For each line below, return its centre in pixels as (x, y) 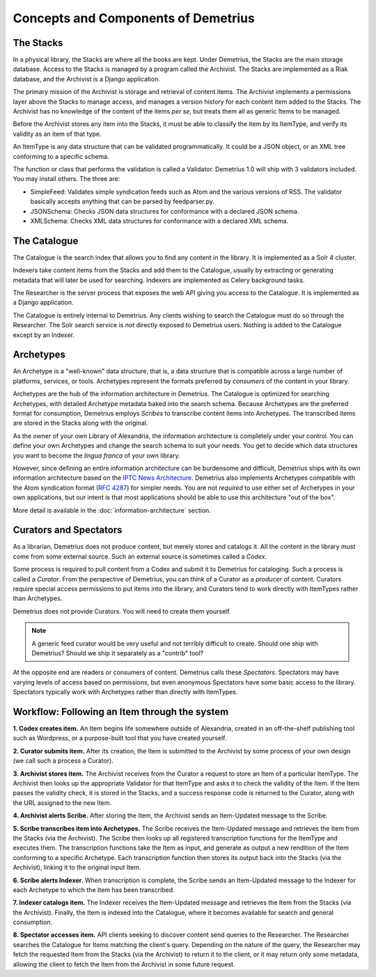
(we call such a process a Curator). (63, 761)
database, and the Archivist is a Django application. (86, 79)
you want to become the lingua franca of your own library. (96, 455)
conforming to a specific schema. (61, 156)
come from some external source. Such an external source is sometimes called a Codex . (140, 556)
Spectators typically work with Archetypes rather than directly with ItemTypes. (125, 692)
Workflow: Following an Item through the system (121, 711)
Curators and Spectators (68, 530)
